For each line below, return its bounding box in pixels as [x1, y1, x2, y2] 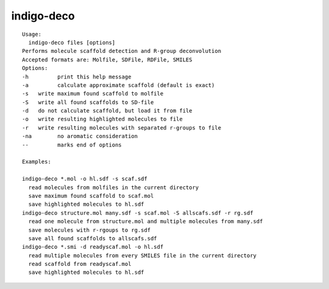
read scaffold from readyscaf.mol [28, 260, 132, 268]
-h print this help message [22, 73, 132, 80]
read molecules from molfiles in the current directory [28, 184, 199, 191]
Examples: [22, 158, 51, 165]
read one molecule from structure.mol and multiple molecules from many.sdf [28, 218, 263, 225]
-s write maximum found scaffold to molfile [22, 90, 164, 97]
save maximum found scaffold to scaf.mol [28, 192, 154, 199]
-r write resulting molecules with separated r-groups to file [22, 124, 222, 131]
